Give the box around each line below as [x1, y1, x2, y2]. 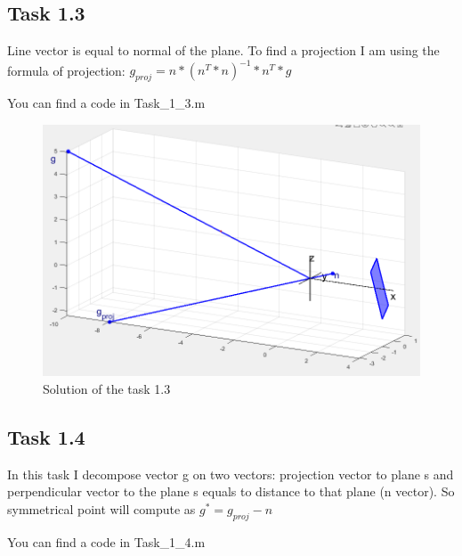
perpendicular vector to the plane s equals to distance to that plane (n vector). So [7, 482, 455, 501]
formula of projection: [7, 61, 126, 79]
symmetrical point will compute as [7, 499, 196, 518]
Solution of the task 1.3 [43, 379, 171, 397]
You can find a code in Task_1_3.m [7, 94, 206, 112]
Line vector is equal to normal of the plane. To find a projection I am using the [7, 41, 440, 60]
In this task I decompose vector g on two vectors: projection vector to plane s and [7, 464, 454, 483]
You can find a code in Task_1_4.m [7, 532, 206, 551]
